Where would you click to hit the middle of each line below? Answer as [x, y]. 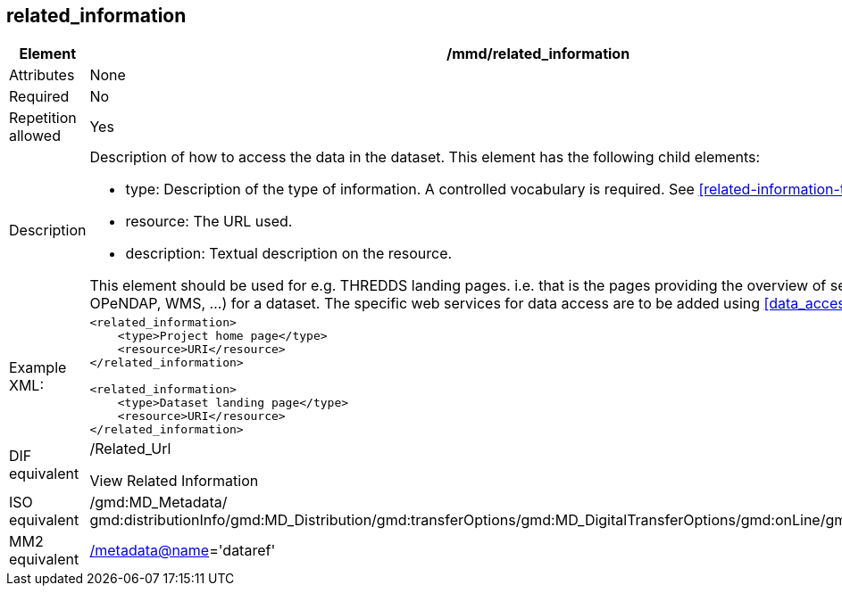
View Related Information [174, 481]
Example [38, 367]
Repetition [43, 118]
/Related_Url [130, 449]
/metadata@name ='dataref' [183, 551]
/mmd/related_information [538, 54]
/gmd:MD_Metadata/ [158, 502]
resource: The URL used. [209, 222]
